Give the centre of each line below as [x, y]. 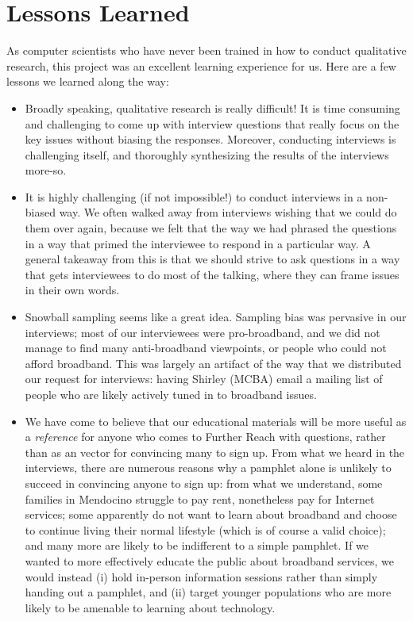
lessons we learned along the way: [88, 81]
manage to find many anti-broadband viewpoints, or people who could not [206, 348]
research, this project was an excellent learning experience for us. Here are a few [201, 65]
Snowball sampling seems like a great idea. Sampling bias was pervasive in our [216, 317]
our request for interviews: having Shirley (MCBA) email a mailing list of [204, 379]
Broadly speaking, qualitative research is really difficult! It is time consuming [212, 107]
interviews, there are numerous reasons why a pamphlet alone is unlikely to [208, 468]
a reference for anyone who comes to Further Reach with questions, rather [205, 437]
